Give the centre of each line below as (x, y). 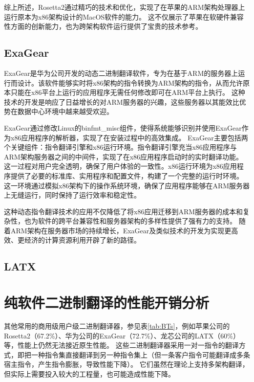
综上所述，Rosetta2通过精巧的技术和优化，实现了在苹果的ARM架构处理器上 (125, 7)
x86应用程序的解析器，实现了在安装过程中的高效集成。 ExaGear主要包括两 (129, 137)
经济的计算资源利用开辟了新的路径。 (82, 240)
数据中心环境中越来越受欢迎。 (65, 111)
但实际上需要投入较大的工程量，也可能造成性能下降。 (89, 373)
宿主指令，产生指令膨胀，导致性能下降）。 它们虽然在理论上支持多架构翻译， (127, 364)
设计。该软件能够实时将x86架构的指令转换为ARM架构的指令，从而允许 (130, 82)
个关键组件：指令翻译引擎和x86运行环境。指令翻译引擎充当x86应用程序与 (120, 147)
